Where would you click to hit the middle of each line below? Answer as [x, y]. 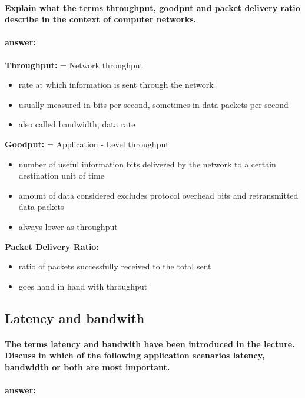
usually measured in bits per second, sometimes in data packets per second [153, 104]
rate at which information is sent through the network [116, 85]
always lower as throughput [68, 226]
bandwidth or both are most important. [87, 366]
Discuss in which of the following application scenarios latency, [135, 355]
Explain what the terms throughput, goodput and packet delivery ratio [152, 7]
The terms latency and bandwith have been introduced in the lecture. [150, 343]
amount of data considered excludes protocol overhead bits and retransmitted [158, 195]
